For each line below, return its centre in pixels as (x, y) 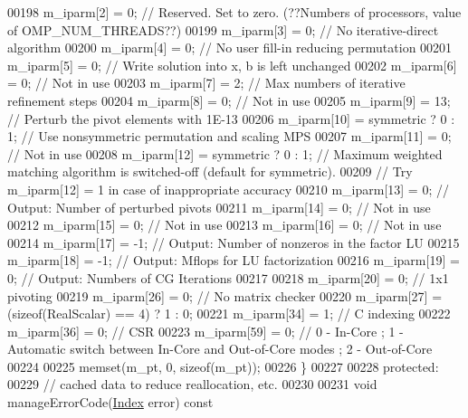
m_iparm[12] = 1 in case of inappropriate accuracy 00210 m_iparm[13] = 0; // (228, 189)
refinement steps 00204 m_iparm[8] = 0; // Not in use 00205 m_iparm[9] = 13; (229, 100)
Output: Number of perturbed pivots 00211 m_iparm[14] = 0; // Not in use (219, 207)
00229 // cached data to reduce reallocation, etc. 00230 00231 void (192, 384)
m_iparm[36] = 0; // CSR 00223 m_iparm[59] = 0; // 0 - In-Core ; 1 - (205, 331)
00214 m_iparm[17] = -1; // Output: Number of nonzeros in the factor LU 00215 (234, 242)
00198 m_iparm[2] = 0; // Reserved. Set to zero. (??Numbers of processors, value (234, 12)
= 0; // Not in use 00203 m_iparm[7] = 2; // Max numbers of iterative (206, 83)
